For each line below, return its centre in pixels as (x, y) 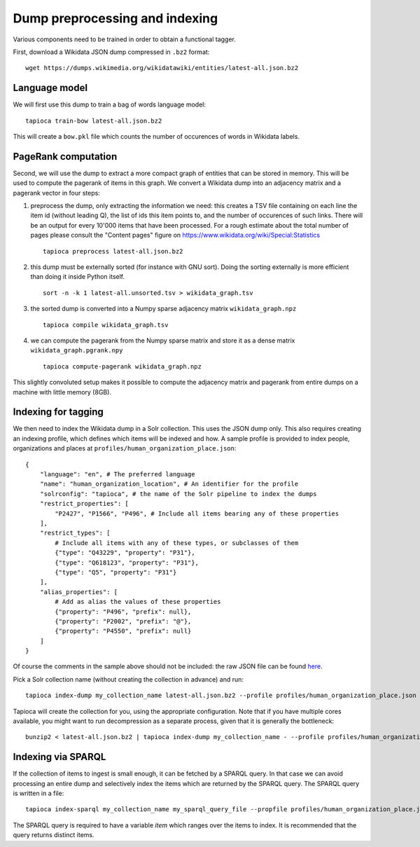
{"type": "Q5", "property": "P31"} (116, 572)
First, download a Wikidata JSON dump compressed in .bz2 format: (111, 52)
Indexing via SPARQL (59, 757)
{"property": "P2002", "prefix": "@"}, (123, 621)
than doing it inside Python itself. (78, 277)
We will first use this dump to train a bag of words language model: (110, 104)
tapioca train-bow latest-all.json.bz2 (94, 120)
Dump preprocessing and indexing (115, 18)
